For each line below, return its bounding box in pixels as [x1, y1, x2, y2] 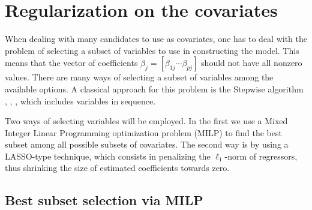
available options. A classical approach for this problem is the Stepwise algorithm [5, 82, 304, 95]
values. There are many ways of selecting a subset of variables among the [5, 71, 274, 83]
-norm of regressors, [224, 149, 298, 162]
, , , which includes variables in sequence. [5, 94, 156, 107]
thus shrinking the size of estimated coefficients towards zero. [5, 161, 230, 174]
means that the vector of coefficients [5, 56, 138, 69]
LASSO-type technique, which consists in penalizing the [5, 149, 211, 162]
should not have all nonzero [201, 56, 302, 69]
